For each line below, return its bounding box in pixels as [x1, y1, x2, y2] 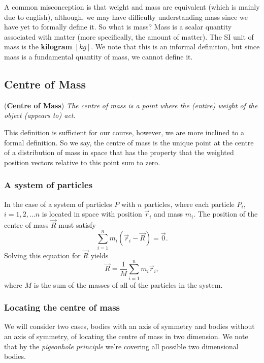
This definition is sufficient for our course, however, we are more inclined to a [4, 127, 245, 137]
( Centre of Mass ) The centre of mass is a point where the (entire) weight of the [4, 100, 258, 110]
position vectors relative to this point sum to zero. [4, 157, 160, 167]
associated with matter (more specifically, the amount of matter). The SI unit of [4, 31, 254, 42]
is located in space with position [42, 208, 142, 219]
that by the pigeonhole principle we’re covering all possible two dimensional [4, 341, 239, 351]
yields [90, 250, 109, 260]
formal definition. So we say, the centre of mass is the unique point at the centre [4, 137, 254, 147]
